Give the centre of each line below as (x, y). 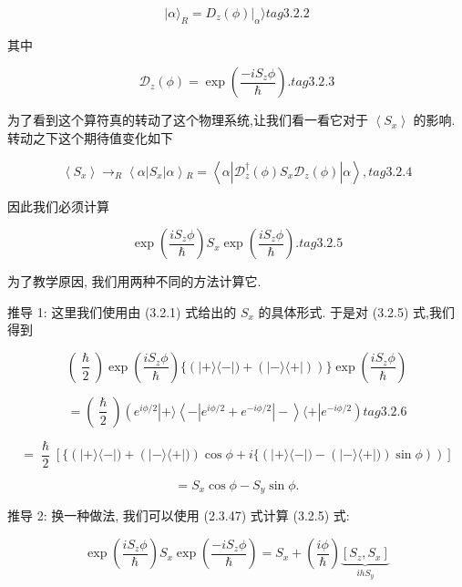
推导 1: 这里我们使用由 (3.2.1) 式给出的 (122, 311)
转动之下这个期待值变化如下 (90, 137)
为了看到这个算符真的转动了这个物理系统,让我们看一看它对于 (188, 120)
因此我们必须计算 (58, 206)
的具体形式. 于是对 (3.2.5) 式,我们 (356, 311)
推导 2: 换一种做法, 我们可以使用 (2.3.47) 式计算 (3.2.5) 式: (179, 515)
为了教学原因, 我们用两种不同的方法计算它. (134, 281)
